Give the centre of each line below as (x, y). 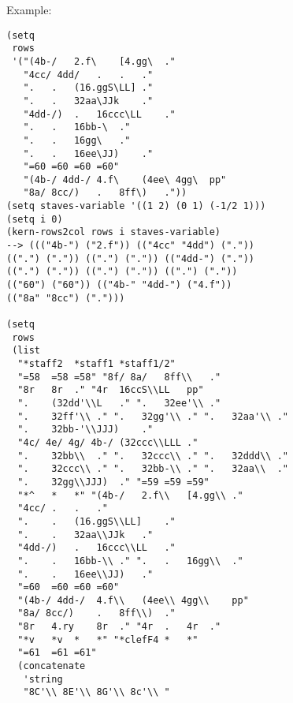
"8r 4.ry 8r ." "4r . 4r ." (119, 627)
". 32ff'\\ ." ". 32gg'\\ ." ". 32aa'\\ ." (153, 416)
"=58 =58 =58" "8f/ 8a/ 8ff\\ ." (119, 377)
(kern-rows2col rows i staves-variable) (114, 232)
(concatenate (52, 666)
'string (43, 679)
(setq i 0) (35, 219)
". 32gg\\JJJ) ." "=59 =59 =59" (113, 482)
